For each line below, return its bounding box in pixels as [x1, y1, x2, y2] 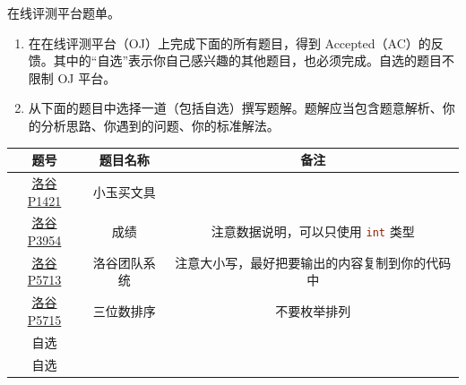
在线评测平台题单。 [7, 4, 120, 21]
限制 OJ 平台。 [28, 68, 116, 87]
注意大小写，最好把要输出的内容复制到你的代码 [175, 252, 452, 271]
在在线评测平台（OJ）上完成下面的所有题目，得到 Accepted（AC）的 [28, 33, 431, 52]
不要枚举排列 [275, 302, 351, 321]
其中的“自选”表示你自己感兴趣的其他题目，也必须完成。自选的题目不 [53, 51, 455, 70]
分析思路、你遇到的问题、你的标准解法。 [40, 115, 280, 134]
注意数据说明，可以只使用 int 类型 [211, 222, 415, 241]
